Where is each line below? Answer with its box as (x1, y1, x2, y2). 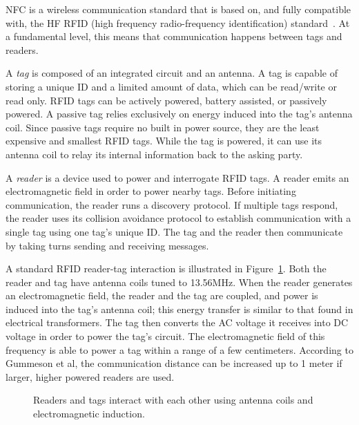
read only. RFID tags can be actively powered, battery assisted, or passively (6, 93, 327, 107)
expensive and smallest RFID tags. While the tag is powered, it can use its (6, 133, 322, 148)
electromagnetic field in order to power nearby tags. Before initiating (6, 184, 296, 198)
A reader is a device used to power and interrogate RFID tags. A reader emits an (6, 170, 349, 185)
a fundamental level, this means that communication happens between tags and (6, 29, 342, 44)
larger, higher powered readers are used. (6, 369, 175, 384)
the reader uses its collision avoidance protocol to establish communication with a (6, 211, 351, 225)
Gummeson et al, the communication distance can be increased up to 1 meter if (6, 356, 342, 370)
